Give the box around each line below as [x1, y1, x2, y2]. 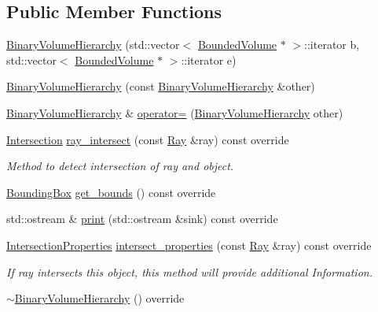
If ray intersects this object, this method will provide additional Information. [6, 263, 372, 280]
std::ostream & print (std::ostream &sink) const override [6, 210, 278, 227]
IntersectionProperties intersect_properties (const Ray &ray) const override [6, 236, 372, 253]
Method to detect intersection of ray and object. [6, 158, 234, 174]
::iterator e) [181, 51, 237, 68]
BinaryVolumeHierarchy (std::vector [6, 36, 180, 53]
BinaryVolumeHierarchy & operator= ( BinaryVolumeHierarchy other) [6, 104, 343, 121]
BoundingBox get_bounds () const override [6, 184, 216, 200]
